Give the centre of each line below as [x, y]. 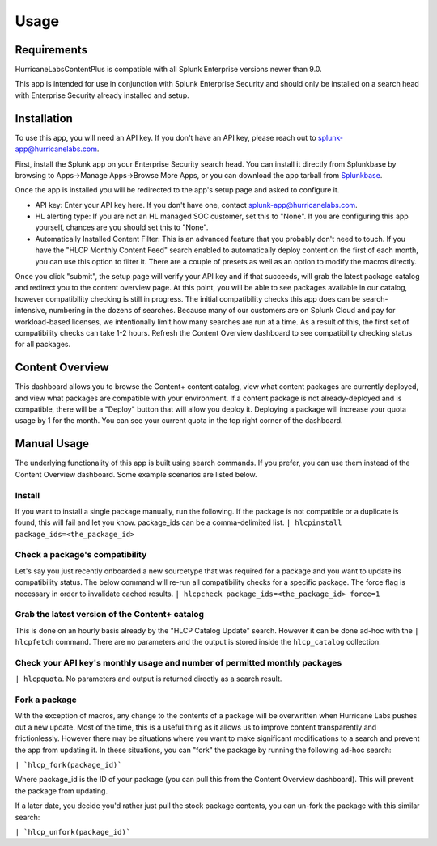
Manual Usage [52, 444]
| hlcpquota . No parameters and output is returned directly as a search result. [148, 679]
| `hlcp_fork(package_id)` [68, 765]
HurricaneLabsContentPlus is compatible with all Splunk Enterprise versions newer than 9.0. [169, 70]
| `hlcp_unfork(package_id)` [73, 832]
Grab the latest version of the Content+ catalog [110, 615]
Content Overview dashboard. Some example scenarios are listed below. [136, 474]
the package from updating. [62, 791]
